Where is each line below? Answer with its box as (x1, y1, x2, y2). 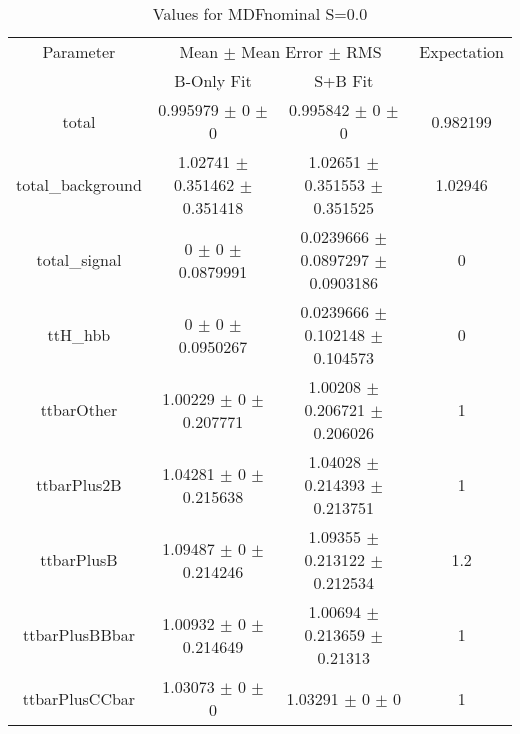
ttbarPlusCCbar (22, 686, 136, 710)
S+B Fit (314, 69, 374, 92)
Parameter (42, 40, 116, 63)
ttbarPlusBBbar (22, 623, 135, 646)
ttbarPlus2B (36, 473, 122, 496)
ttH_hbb (47, 323, 111, 346)
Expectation (419, 40, 504, 63)
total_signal (36, 248, 122, 271)
